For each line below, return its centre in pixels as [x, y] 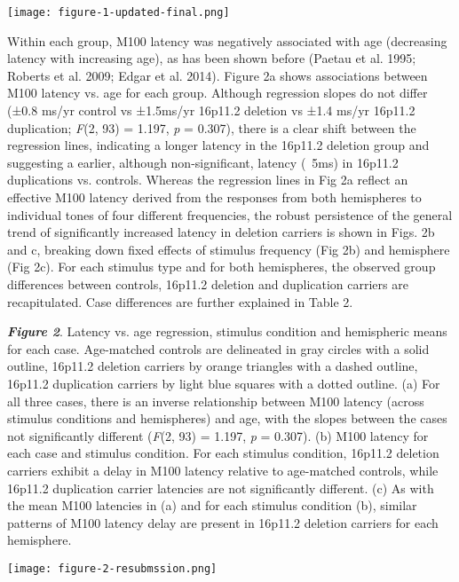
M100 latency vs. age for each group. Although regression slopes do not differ [218, 93]
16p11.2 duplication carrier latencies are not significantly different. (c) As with [221, 488]
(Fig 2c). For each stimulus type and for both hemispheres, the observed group [222, 267]
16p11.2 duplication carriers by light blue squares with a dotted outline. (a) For [224, 383]
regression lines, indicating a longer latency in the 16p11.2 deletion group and [218, 145]
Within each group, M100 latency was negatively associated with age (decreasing [227, 40]
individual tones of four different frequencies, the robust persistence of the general [230, 214]
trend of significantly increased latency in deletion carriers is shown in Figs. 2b [221, 232]
